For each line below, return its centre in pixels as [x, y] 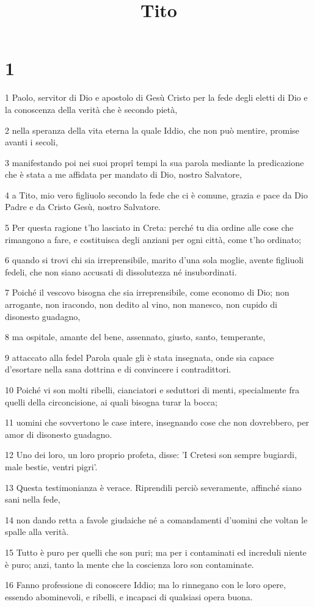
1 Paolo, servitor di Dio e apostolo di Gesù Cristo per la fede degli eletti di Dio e [156, 97]
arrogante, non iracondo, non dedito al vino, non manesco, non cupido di [141, 304]
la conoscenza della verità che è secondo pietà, [91, 109]
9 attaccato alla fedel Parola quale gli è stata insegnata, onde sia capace [140, 357]
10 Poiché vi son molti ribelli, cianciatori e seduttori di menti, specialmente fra [152, 390]
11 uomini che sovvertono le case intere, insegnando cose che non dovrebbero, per [157, 422]
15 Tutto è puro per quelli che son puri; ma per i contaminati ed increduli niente [156, 552]
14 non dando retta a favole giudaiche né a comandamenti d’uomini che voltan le [156, 519]
